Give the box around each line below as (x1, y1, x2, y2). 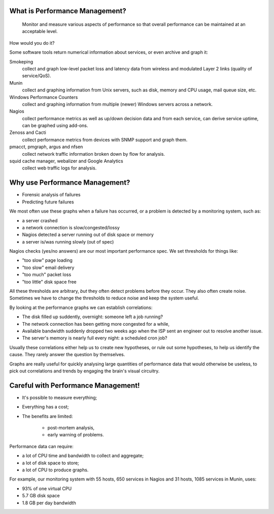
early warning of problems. (47, 432, 104, 438)
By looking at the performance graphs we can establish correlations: (9, 304, 153, 311)
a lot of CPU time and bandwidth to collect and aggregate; (22, 453, 144, 459)
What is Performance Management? (9, 7, 126, 15)
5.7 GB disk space (22, 493, 60, 499)
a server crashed (22, 217, 58, 223)
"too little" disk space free (22, 279, 77, 285)
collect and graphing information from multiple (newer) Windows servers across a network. (22, 101, 213, 107)
